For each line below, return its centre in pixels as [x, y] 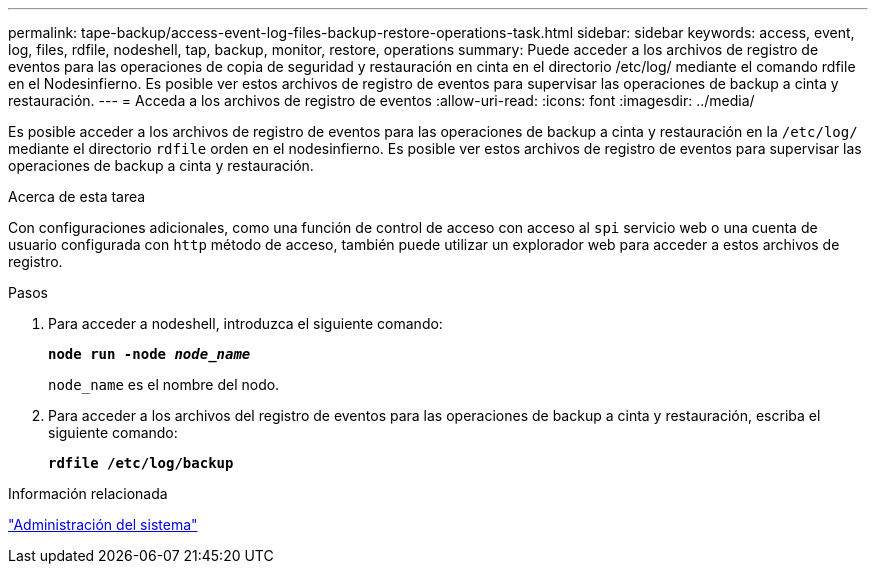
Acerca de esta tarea [77, 196]
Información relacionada [88, 493]
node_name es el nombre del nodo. [164, 384]
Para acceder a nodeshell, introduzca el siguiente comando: [245, 323]
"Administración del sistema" [103, 524]
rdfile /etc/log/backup [141, 463]
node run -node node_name [149, 354]
